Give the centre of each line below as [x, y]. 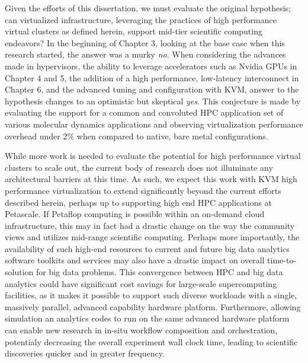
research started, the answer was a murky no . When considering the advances [145, 54]
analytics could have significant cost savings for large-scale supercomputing [141, 283]
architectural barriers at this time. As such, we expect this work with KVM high [151, 179]
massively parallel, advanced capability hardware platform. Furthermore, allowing [153, 306]
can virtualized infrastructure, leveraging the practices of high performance [141, 19]
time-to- [282, 260]
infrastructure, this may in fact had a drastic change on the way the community [150, 225]
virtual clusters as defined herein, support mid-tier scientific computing [134, 31]
